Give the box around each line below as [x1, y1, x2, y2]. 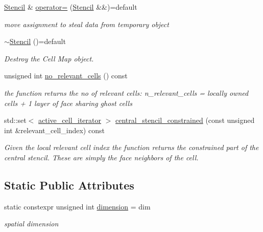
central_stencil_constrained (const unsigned [115, 115, 255, 125]
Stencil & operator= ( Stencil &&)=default [4, 2, 137, 12]
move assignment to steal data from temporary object [4, 18, 169, 29]
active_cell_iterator [38, 115, 102, 125]
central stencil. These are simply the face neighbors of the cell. [4, 152, 199, 162]
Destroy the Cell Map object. [4, 53, 94, 64]
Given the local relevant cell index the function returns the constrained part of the [4, 142, 259, 153]
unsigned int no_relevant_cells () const [4, 70, 128, 81]
